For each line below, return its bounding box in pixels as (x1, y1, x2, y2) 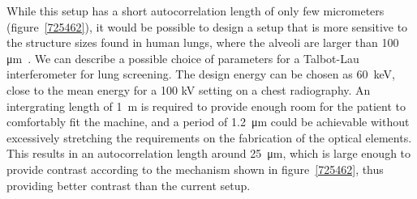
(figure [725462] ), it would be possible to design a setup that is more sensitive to (6, 18, 408, 35)
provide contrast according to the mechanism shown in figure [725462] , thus (6, 160, 384, 177)
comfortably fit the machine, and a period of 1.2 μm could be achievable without (6, 113, 410, 130)
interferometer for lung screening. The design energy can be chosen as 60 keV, (6, 66, 395, 83)
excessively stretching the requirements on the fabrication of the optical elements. (6, 129, 412, 146)
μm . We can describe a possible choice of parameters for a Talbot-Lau (6, 49, 359, 66)
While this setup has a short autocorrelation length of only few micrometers (6, 2, 385, 19)
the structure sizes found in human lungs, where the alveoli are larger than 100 (6, 34, 399, 51)
